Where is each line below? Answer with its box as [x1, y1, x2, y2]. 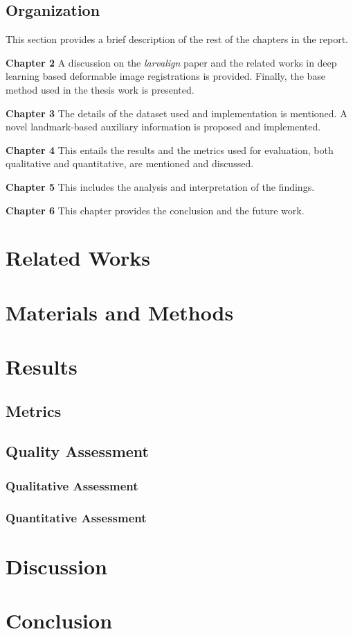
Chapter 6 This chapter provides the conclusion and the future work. [6, 203, 305, 217]
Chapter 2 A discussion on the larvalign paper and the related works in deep [6, 55, 337, 69]
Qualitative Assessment [6, 477, 138, 494]
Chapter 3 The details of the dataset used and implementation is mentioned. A [6, 105, 347, 120]
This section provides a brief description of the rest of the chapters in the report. [6, 32, 349, 46]
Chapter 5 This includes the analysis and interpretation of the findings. [6, 179, 315, 194]
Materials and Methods [6, 298, 234, 326]
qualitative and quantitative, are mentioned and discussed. [6, 156, 254, 171]
